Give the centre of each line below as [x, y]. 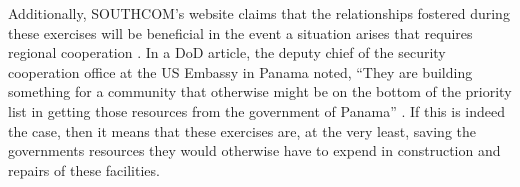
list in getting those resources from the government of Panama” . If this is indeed [257, 110]
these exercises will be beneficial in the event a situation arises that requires [240, 32]
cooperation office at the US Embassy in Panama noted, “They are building [240, 71]
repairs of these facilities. [84, 169]
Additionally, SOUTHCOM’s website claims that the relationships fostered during [259, 13]
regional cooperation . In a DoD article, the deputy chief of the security [227, 52]
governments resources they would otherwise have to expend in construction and [254, 150]
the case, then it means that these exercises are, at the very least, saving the [242, 130]
